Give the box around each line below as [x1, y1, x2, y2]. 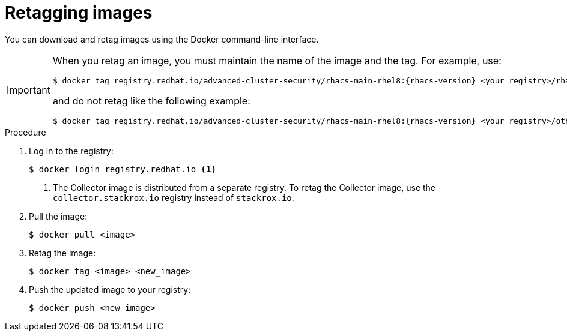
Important [7, 83, 50, 96]
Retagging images [5, 2, 153, 23]
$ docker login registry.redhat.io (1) [29, 164, 216, 174]
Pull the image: [29, 211, 88, 221]
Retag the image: [29, 247, 96, 258]
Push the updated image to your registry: [29, 284, 191, 295]
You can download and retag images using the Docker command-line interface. [5, 34, 319, 44]
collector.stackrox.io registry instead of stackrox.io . [53, 192, 294, 203]
